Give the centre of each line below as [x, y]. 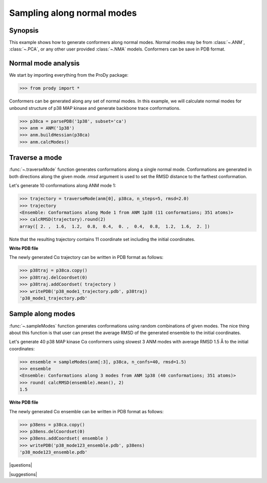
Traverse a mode [36, 158]
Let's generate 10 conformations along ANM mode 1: [63, 186]
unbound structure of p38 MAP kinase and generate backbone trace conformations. [95, 108]
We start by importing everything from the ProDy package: [69, 75]
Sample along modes [42, 314]
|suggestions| [23, 474]
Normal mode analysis [44, 64]
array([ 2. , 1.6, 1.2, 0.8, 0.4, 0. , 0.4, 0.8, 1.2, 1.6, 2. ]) [115, 226]
